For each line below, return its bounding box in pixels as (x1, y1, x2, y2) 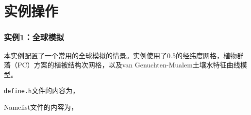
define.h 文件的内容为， (4, 85, 80, 96)
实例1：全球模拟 (4, 31, 64, 43)
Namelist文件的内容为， (4, 102, 78, 112)
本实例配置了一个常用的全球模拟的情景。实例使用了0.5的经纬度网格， (4, 50, 223, 60)
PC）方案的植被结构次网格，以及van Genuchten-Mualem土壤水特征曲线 (17, 60, 240, 70)
